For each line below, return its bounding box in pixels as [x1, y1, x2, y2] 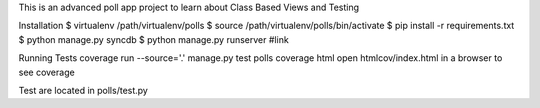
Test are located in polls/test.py [18, 84, 149, 96]
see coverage [18, 66, 75, 78]
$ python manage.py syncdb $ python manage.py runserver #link [18, 33, 289, 45]
